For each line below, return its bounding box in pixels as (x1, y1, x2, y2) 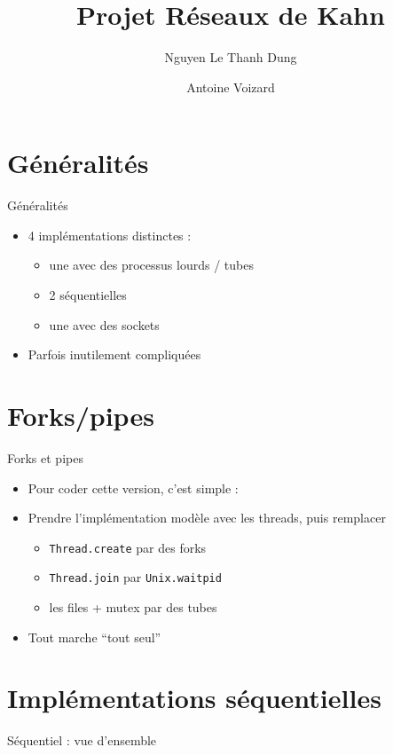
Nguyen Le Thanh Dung (164, 48, 297, 67)
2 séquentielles (49, 286, 127, 304)
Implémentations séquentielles (7, 680, 381, 716)
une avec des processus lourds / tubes (49, 256, 254, 274)
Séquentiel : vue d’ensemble (7, 731, 157, 750)
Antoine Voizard (186, 77, 275, 96)
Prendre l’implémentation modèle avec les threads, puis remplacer (28, 508, 386, 527)
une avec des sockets (49, 315, 160, 334)
